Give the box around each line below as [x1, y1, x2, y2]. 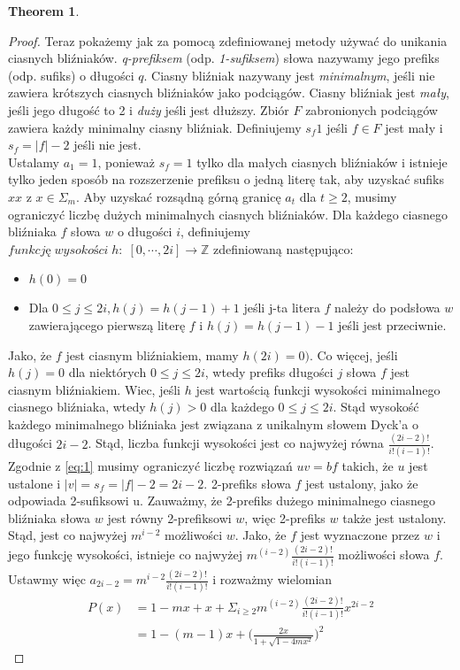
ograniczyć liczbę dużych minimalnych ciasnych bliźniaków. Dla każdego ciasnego [8, 204, 448, 223]
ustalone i [8, 474, 61, 492]
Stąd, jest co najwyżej [8, 526, 127, 544]
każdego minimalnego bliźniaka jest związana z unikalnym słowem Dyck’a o [8, 414, 418, 433]
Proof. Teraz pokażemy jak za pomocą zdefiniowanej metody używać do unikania [8, 31, 448, 50]
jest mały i [385, 118, 443, 136]
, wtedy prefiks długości [204, 363, 333, 381]
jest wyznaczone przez [300, 526, 420, 544]
